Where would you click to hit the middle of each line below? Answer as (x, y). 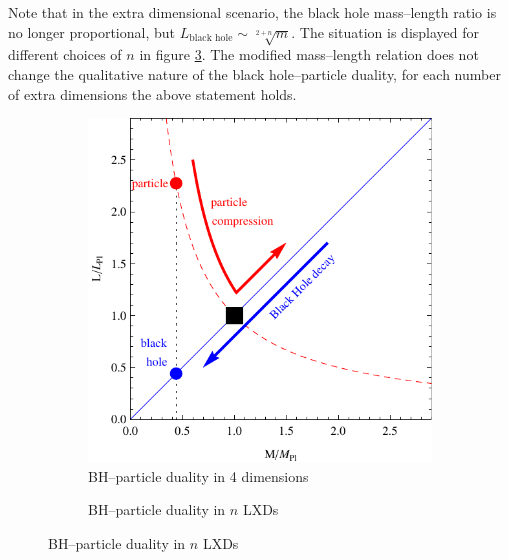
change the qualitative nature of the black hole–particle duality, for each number (254, 73)
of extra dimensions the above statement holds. (152, 93)
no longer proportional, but (92, 31)
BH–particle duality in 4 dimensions (198, 475)
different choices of (65, 54)
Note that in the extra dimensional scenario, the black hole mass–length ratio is (252, 12)
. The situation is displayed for (385, 31)
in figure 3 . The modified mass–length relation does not (309, 54)
